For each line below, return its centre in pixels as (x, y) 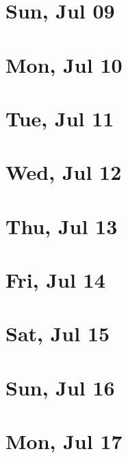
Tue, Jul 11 (60, 118)
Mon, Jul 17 (64, 441)
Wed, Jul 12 (64, 172)
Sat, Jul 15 (58, 333)
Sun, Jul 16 (60, 387)
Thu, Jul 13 (62, 226)
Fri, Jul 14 (55, 280)
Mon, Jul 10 (64, 64)
